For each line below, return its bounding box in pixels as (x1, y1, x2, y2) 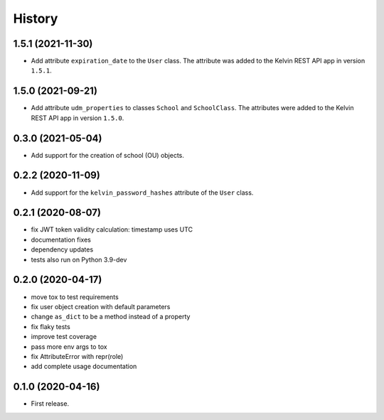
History (13, 11, 58, 26)
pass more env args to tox (31, 342, 107, 351)
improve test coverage (31, 333, 97, 341)
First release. (31, 399, 70, 408)
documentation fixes (31, 235, 92, 244)
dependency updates (31, 245, 94, 254)
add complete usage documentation (31, 362, 137, 371)
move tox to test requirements (31, 292, 119, 301)
